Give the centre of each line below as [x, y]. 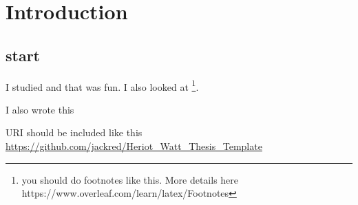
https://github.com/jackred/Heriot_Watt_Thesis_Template [134, 146]
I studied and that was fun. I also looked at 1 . [102, 85]
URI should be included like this [74, 132]
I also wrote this [40, 109]
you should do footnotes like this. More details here [130, 179]
